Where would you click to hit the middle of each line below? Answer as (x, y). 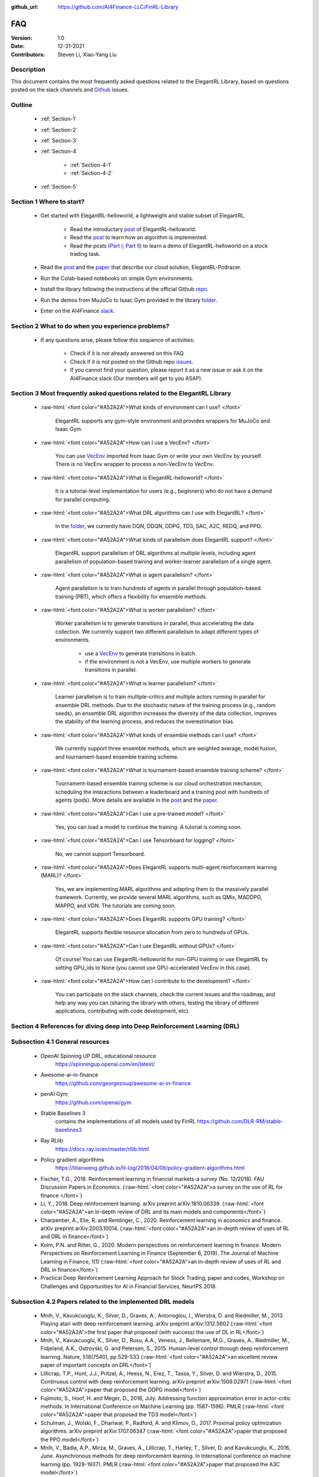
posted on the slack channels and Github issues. (70, 90)
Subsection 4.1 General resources (60, 1042)
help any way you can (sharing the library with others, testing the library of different (157, 1003)
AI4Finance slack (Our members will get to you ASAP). (136, 378)
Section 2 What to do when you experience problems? (90, 326)
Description (28, 70)
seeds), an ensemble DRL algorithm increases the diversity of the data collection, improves (166, 713)
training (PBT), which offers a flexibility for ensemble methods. (131, 596)
